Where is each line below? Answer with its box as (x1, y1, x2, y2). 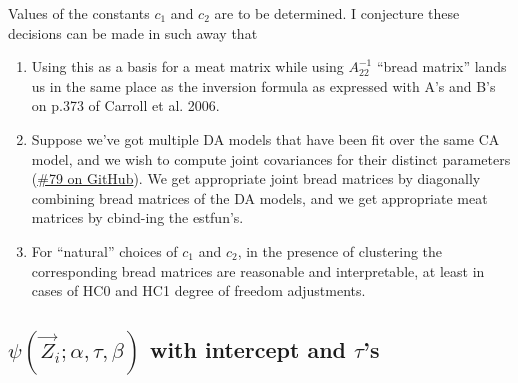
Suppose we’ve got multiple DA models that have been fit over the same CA (31, 128, 500, 149)
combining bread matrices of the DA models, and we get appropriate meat (31, 187, 488, 208)
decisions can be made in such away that (8, 22, 258, 43)
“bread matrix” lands (376, 56, 507, 77)
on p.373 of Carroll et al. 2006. (31, 95, 220, 116)
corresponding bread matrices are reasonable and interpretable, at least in (31, 260, 485, 281)
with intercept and (149, 333, 347, 364)
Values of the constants (8, 3, 150, 23)
